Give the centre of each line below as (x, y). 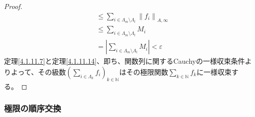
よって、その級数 (38, 71)
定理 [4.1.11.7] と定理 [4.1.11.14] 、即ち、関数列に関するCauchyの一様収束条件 (125, 61)
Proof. (13, 6)
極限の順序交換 (33, 108)
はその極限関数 (144, 71)
